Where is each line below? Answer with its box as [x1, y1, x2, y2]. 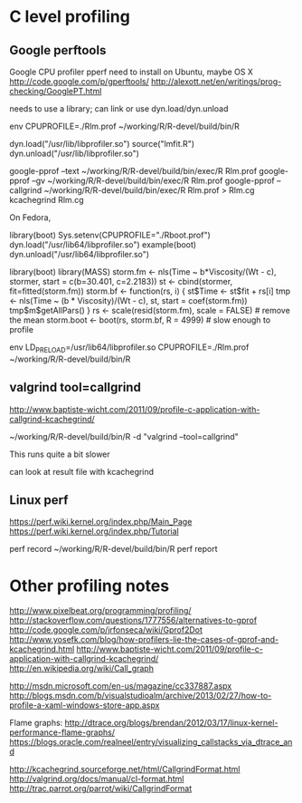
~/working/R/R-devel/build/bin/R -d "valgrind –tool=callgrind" [9, 431, 240, 441]
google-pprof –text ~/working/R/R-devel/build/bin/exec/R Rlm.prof [9, 166, 258, 176]
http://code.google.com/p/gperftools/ [9, 76, 149, 87]
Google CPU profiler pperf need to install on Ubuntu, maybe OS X [9, 66, 253, 77]
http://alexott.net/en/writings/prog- [150, 76, 282, 87]
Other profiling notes [9, 576, 170, 595]
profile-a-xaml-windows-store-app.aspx [9, 700, 160, 711]
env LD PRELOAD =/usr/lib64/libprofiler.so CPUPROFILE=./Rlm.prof [9, 342, 250, 354]
